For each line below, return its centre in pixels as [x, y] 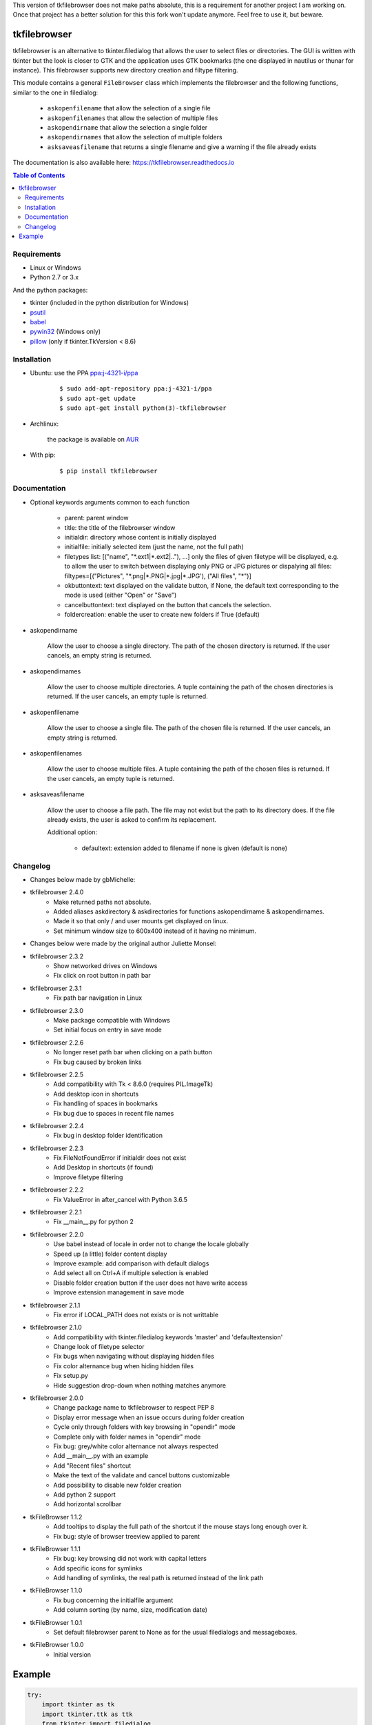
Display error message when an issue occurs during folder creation [149, 1417]
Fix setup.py [71, 1376]
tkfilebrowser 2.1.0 [56, 1328]
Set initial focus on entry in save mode [107, 1030]
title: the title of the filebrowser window [120, 527]
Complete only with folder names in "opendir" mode [127, 1437]
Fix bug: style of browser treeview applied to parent [126, 1536]
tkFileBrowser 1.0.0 [57, 1645]
